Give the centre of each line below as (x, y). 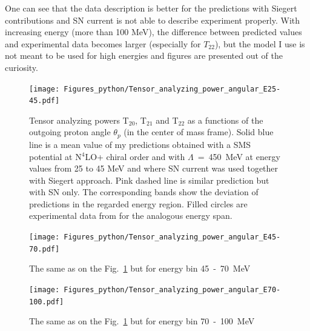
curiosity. (21, 67)
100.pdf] (47, 302)
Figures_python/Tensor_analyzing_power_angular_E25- (172, 89)
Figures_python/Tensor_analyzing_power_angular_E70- (172, 289)
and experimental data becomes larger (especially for (103, 43)
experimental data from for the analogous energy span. (131, 216)
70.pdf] (45, 249)
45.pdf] (45, 101)
